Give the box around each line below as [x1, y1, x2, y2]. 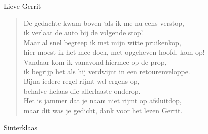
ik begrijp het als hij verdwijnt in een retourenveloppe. [23, 66, 190, 76]
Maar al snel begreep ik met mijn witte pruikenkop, [23, 37, 181, 47]
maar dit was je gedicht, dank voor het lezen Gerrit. [23, 105, 183, 115]
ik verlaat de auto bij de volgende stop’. [23, 27, 144, 38]
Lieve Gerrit [4, 1, 41, 11]
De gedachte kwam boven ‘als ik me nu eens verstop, [23, 17, 184, 28]
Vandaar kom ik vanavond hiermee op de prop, [23, 56, 167, 67]
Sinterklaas [4, 122, 38, 132]
